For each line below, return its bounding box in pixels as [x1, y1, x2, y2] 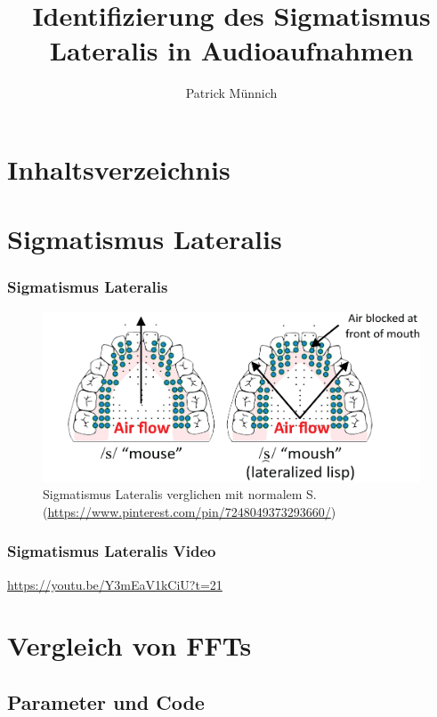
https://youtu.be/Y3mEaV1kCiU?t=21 [7, 575, 223, 593]
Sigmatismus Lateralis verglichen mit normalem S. [43, 485, 317, 504]
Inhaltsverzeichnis [7, 150, 231, 187]
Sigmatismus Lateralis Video [7, 540, 216, 562]
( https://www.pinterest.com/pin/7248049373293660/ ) [43, 502, 336, 520]
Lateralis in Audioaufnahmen [49, 32, 414, 68]
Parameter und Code [7, 688, 205, 715]
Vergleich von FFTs [7, 627, 252, 664]
